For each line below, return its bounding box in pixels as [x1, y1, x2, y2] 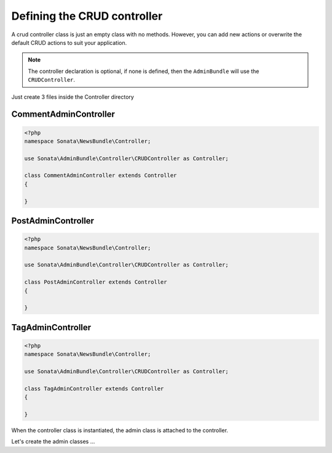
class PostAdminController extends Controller [24, 279, 167, 285]
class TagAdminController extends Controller [24, 385, 164, 392]
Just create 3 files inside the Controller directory [11, 93, 135, 101]
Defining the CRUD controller [11, 9, 163, 23]
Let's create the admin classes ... [11, 438, 95, 445]
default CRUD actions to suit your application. [11, 39, 127, 46]
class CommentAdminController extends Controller [24, 172, 177, 179]
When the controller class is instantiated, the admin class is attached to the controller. [11, 427, 229, 434]
